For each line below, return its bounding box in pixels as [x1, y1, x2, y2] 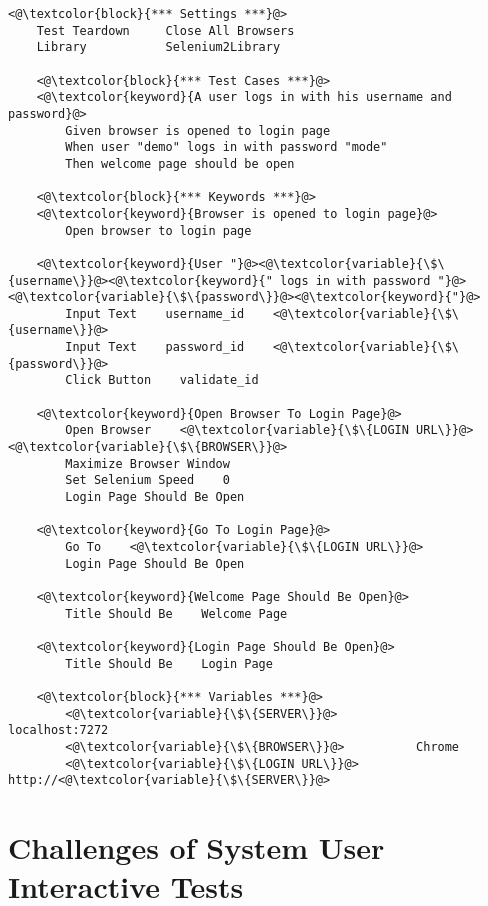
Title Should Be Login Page [65, 656, 273, 671]
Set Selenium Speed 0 [65, 473, 230, 488]
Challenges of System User [8, 827, 385, 868]
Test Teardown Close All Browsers [36, 23, 295, 38]
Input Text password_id [65, 340, 245, 355]
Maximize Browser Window [65, 456, 230, 471]
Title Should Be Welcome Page [65, 606, 288, 621]
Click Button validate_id [65, 373, 259, 388]
